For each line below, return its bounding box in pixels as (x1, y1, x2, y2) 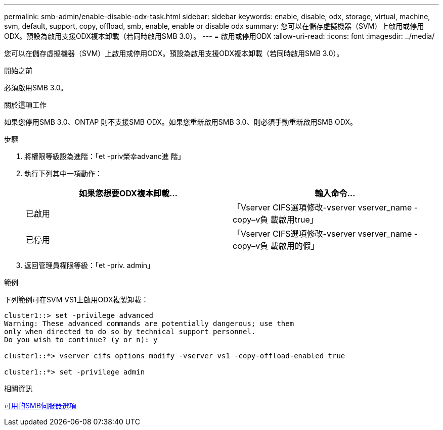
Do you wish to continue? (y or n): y (4, 336, 158, 344)
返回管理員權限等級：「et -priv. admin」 (24, 261, 155, 270)
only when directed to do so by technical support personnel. (4, 328, 256, 336)
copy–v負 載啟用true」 (233, 214, 318, 225)
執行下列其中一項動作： (24, 169, 102, 178)
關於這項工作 (4, 100, 47, 109)
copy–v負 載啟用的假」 (233, 241, 319, 251)
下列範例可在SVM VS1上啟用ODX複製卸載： (4, 295, 149, 304)
